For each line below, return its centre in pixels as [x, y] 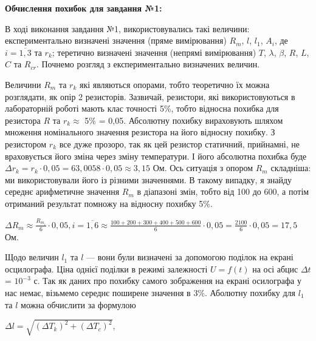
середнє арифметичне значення [62, 191]
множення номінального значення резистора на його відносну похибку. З [140, 132]
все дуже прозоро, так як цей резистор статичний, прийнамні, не [179, 143]
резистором [26, 143]
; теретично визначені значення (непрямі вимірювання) [154, 52]
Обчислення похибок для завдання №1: [84, 8]
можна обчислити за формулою [78, 304]
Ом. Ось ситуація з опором [203, 168]
